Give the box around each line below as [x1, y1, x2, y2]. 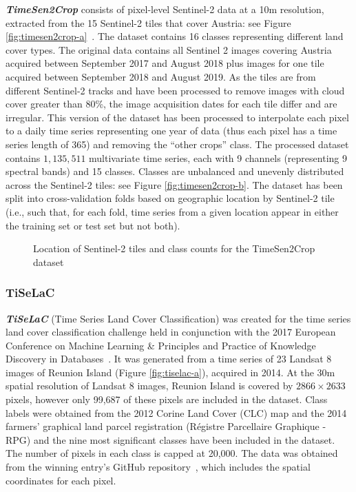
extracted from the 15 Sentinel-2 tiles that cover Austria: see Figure [6, 15, 291, 30]
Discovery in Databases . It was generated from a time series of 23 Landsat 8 [6, 351, 332, 366]
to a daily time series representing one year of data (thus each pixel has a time [6, 123, 337, 138]
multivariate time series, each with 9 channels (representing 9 [89, 150, 347, 165]
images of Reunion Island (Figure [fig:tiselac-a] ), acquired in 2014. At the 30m [6, 365, 335, 379]
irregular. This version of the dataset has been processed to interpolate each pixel [6, 110, 349, 124]
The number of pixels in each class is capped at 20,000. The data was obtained [6, 446, 338, 460]
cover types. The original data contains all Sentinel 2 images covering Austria [6, 42, 332, 57]
